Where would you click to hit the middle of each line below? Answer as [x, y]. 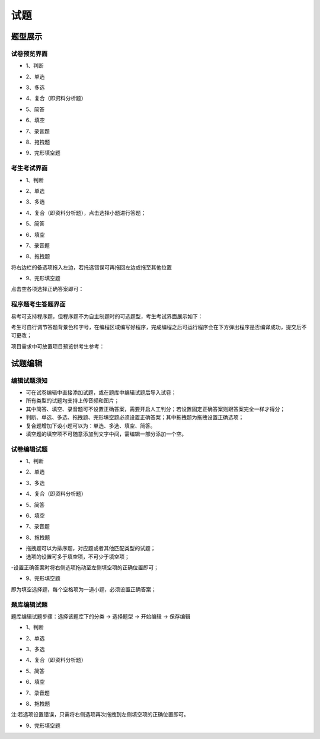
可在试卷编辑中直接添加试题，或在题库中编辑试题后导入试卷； [101, 392]
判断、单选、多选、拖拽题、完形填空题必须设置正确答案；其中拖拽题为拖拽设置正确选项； [135, 417]
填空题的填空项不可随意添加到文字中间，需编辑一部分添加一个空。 [106, 434]
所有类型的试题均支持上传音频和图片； [73, 401]
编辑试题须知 [29, 380]
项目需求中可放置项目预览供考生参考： [58, 346]
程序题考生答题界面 [39, 305]
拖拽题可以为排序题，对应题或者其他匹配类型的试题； [91, 548]
